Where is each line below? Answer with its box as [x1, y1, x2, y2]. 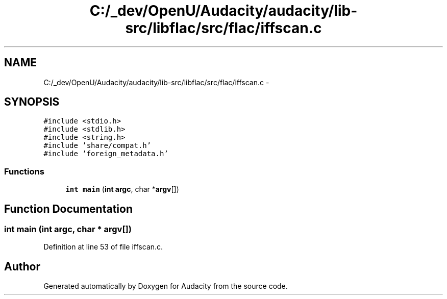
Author [4, 260, 40, 273]
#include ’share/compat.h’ [43, 141, 152, 150]
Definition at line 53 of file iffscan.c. [43, 242, 163, 252]
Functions [4, 166, 44, 177]
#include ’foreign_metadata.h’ [43, 149, 168, 158]
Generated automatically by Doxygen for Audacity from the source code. [43, 282, 288, 291]
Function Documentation [4, 202, 133, 215]
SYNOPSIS [4, 95, 60, 109]
